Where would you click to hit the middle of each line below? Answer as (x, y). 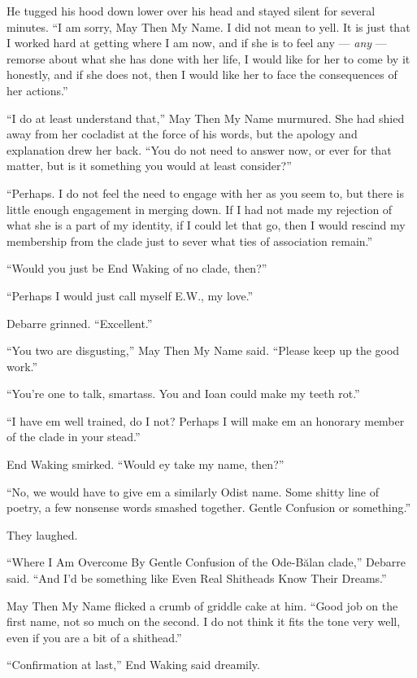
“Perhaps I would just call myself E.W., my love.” (130, 295)
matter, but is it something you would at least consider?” (149, 166)
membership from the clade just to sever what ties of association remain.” (190, 241)
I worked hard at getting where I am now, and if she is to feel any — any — (197, 43)
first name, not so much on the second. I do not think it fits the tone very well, (204, 621)
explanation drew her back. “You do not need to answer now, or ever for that (199, 149)
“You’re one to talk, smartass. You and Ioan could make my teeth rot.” (183, 394)
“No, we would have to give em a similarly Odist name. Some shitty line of (193, 491)
